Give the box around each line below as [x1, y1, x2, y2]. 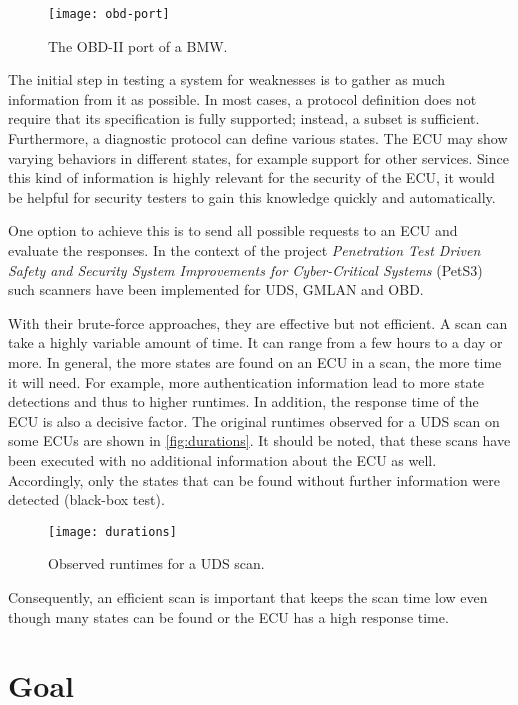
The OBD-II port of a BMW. [48, 35, 228, 56]
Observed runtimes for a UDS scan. [48, 553, 265, 574]
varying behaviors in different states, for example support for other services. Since [8, 147, 509, 168]
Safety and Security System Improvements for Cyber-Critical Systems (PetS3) [8, 259, 483, 280]
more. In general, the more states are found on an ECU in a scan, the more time [8, 351, 502, 372]
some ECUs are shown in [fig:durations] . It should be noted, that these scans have [8, 430, 511, 451]
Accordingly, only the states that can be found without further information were [8, 469, 500, 490]
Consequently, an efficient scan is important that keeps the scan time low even [8, 586, 488, 607]
